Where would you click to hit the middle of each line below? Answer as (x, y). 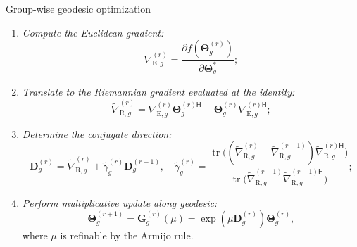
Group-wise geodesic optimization (79, 8)
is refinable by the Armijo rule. (127, 235)
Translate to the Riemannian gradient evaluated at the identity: (158, 92)
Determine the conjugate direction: (97, 133)
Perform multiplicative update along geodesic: (120, 202)
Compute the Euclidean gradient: (93, 32)
